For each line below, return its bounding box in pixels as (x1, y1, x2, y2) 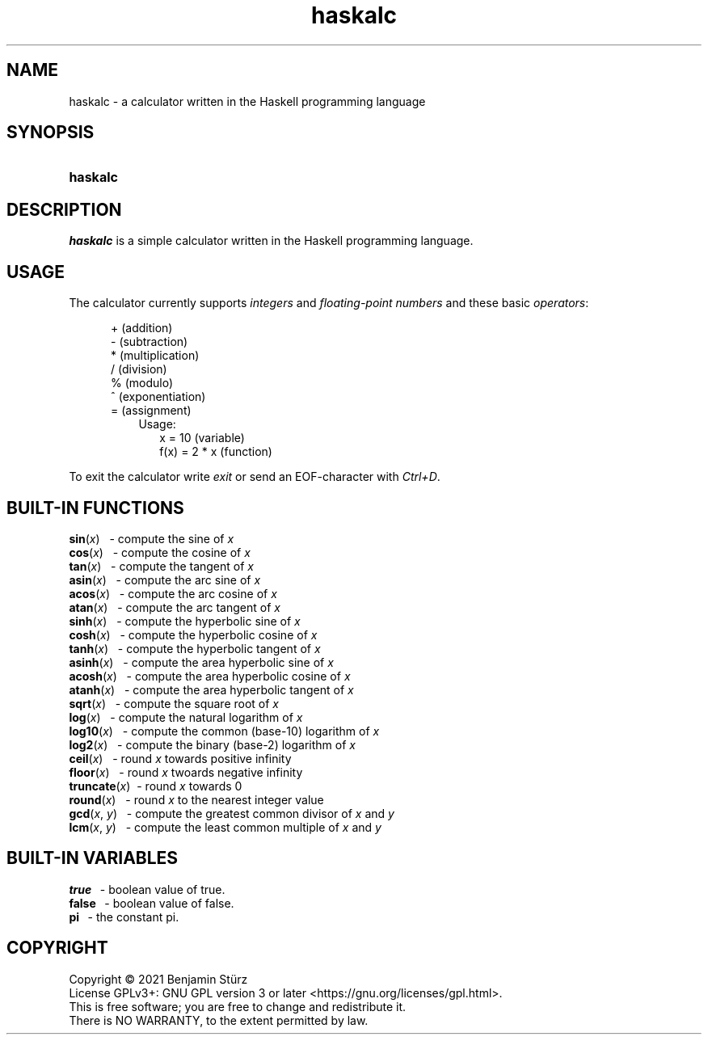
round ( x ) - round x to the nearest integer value (69, 792, 324, 807)
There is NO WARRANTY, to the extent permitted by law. (69, 1013, 369, 1027)
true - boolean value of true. (69, 882, 225, 896)
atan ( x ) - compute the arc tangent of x (69, 600, 280, 614)
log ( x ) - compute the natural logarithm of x (69, 710, 303, 724)
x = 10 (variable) (159, 431, 245, 445)
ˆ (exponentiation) (111, 390, 206, 404)
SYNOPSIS (6, 122, 95, 143)
